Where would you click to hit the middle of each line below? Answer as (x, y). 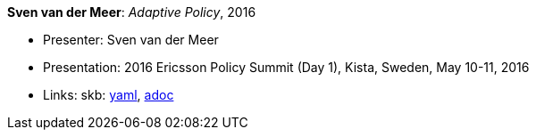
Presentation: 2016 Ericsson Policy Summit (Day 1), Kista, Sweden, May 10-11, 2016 (286, 67)
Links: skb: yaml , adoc (109, 95)
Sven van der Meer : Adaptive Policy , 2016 (132, 12)
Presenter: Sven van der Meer (131, 40)
